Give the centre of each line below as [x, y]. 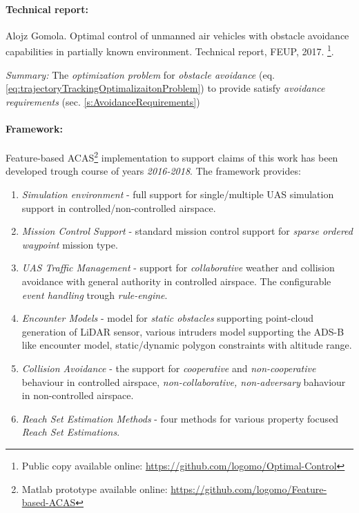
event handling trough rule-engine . [95, 294]
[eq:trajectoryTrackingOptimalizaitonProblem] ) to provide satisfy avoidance [165, 88]
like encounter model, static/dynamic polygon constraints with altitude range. [187, 345]
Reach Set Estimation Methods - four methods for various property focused [180, 418]
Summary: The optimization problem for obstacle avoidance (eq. [140, 74]
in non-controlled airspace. [78, 395]
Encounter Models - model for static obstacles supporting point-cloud [168, 318]
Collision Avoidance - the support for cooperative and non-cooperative [169, 368]
